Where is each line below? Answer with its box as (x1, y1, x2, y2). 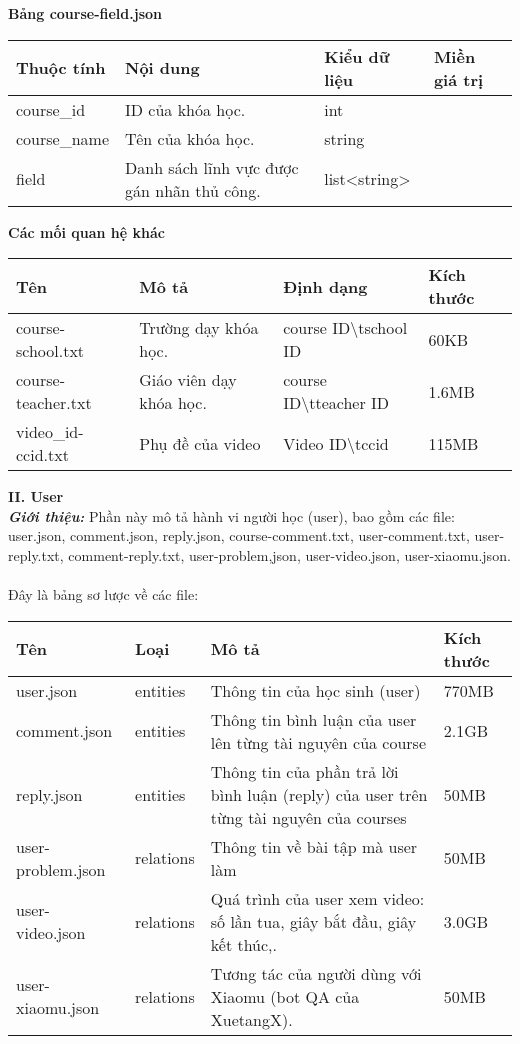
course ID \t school (283, 316, 408, 340)
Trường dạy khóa (139, 316, 259, 340)
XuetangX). (210, 1007, 293, 1031)
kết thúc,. (210, 932, 278, 956)
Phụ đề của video (139, 431, 261, 455)
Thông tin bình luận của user (210, 707, 417, 731)
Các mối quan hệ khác (8, 221, 165, 242)
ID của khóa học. (125, 97, 246, 121)
